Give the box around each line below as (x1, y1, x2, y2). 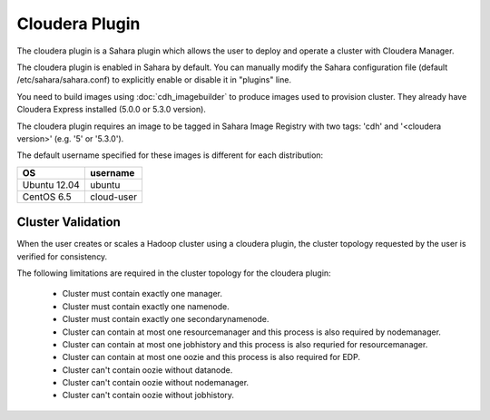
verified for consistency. (16, 250, 108, 262)
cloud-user (89, 190, 138, 203)
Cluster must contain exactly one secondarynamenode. (62, 314, 269, 325)
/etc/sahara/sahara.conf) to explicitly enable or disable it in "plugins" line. (16, 74, 292, 85)
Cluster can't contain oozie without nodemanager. (62, 377, 250, 388)
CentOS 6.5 (22, 190, 72, 203)
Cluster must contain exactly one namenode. (62, 300, 230, 312)
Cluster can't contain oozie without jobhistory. (62, 390, 235, 401)
